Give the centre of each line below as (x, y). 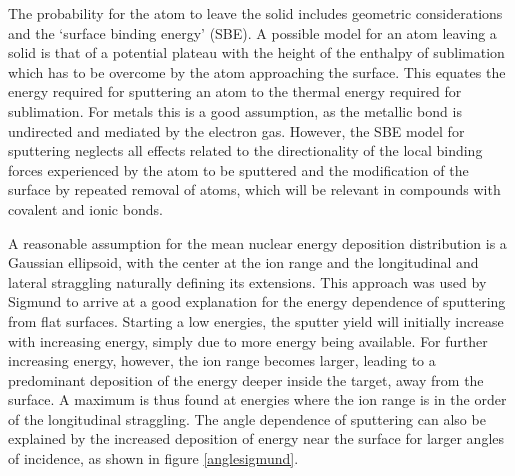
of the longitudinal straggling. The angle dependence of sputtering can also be (247, 418)
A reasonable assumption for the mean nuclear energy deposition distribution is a (257, 242)
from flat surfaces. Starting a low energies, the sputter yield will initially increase (256, 320)
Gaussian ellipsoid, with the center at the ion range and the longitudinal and (243, 262)
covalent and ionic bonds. (85, 208)
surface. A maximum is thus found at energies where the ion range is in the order (257, 399)
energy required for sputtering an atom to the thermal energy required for (235, 91)
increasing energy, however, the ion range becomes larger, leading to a (222, 360)
